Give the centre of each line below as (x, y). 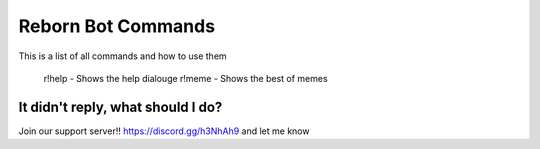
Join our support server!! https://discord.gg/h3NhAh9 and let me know (164, 131)
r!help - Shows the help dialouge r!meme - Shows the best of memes (186, 78)
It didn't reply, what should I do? (120, 106)
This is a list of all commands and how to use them (122, 56)
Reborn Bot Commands (116, 26)
